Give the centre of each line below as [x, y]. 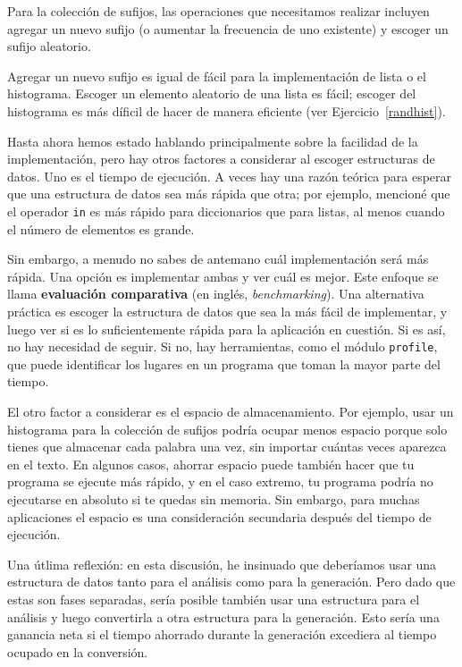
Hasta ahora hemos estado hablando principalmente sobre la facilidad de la [213, 141]
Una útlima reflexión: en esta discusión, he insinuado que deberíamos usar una [222, 564]
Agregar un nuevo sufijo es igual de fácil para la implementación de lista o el [217, 76]
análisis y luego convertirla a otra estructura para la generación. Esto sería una [223, 616]
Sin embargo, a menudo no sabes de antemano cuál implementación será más [218, 259]
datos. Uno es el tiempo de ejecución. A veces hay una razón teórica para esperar [230, 176]
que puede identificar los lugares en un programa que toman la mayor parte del [224, 363]
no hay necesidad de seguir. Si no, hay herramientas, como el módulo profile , [223, 346]
